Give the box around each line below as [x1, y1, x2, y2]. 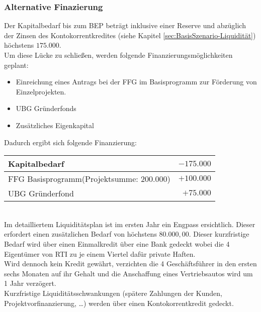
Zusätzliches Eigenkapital [16, 120, 94, 130]
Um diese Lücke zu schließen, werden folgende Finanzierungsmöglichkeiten [4, 50, 233, 60]
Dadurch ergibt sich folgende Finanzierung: [4, 137, 137, 147]
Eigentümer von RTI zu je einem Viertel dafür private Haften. [4, 248, 196, 259]
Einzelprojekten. [16, 86, 66, 96]
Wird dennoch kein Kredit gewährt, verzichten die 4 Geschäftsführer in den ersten [4, 258, 257, 269]
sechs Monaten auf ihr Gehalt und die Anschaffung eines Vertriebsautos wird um [4, 268, 253, 278]
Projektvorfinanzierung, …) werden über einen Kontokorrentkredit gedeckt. [4, 297, 234, 308]
